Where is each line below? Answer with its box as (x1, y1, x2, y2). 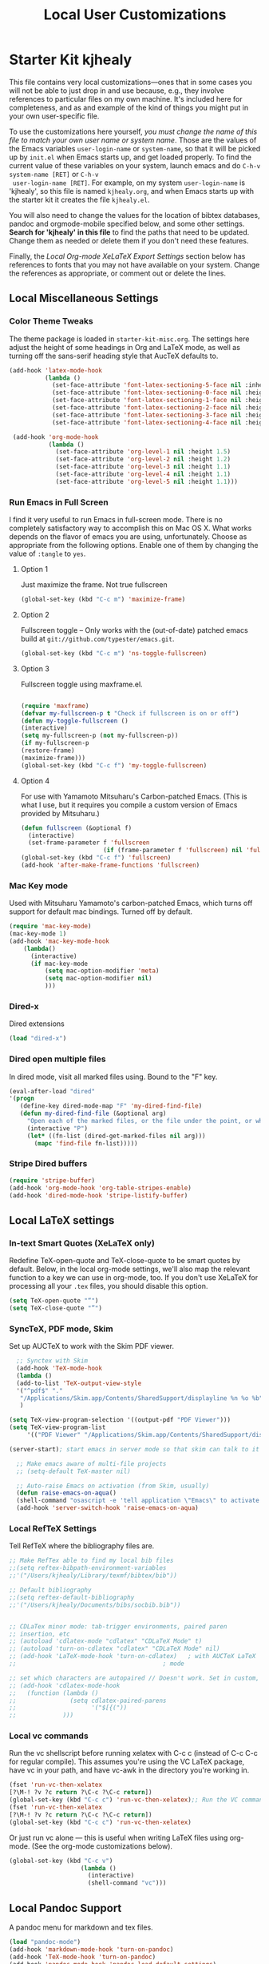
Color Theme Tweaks (9, 316, 94, 327)
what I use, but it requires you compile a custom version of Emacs (20, 799, 238, 810)
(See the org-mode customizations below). (31, 1841, 173, 1851)
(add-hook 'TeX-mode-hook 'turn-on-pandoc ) (9, 1953, 156, 1961)
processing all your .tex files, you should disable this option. (9, 1282, 208, 1291)
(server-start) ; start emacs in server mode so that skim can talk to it (9, 1445, 260, 1453)
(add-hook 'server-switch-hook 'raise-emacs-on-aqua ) (16, 1504, 199, 1512)
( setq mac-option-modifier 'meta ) (44, 967, 160, 975)
